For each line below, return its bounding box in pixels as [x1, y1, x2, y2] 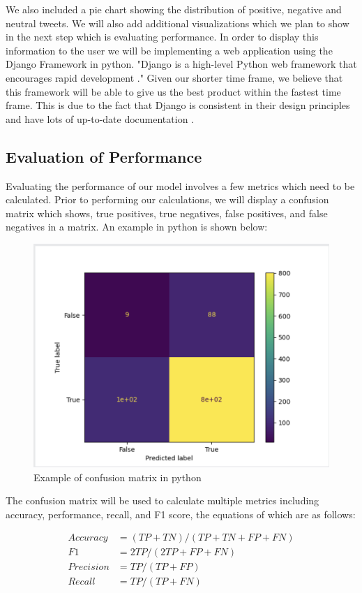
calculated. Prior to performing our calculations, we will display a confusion [6, 192, 329, 207]
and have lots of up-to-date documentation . [6, 111, 194, 126]
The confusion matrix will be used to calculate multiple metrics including [6, 493, 319, 508]
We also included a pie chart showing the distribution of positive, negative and [6, 2, 342, 16]
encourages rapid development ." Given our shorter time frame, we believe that [6, 70, 343, 85]
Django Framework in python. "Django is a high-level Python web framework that [6, 57, 357, 71]
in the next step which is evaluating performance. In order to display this [6, 29, 319, 44]
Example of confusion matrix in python [33, 469, 202, 484]
